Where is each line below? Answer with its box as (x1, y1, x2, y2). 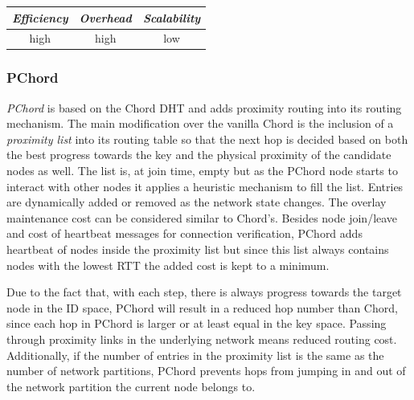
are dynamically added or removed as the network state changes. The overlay (6, 194, 387, 210)
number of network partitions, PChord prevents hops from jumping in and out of (6, 362, 406, 379)
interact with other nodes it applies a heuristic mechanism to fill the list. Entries (6, 178, 404, 194)
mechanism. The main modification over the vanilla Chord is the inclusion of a (6, 115, 394, 132)
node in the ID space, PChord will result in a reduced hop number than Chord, (6, 299, 398, 316)
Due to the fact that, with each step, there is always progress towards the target (6, 284, 402, 300)
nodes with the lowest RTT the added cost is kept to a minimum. (6, 256, 330, 273)
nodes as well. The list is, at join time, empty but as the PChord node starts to (6, 162, 398, 179)
